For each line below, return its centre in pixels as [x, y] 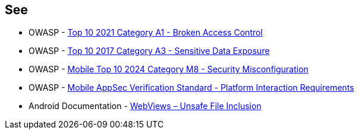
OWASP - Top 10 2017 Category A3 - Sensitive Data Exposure [149, 51]
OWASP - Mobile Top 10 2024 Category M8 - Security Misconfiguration [169, 69]
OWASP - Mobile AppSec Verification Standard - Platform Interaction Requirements [191, 88]
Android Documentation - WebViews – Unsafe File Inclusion [145, 106]
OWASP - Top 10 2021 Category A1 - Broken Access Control [146, 33]
